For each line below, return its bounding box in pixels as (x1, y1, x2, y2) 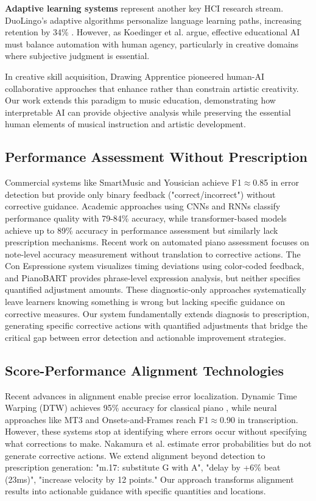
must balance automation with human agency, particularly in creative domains (5, 37, 299, 50)
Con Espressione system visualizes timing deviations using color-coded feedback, (5, 259, 304, 272)
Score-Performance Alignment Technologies (5, 360, 284, 379)
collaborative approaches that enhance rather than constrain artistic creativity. (5, 82, 299, 94)
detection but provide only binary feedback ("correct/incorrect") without (5, 187, 276, 200)
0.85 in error (253, 176, 299, 189)
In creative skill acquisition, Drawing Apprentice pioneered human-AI (5, 69, 264, 82)
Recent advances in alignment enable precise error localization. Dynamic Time (5, 389, 297, 402)
